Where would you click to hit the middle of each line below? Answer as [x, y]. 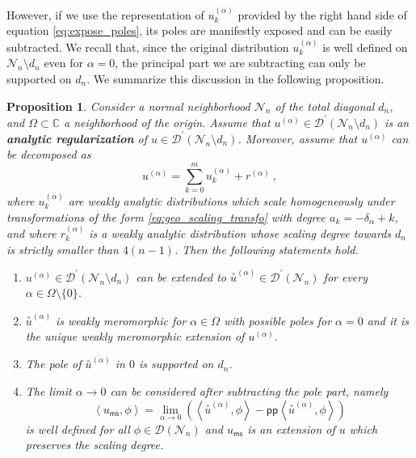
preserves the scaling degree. [95, 445]
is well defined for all [78, 428]
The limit [48, 391]
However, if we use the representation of [105, 14]
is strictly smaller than [63, 249]
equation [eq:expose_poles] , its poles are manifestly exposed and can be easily [200, 30]
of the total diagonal [325, 106]
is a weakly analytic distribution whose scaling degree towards [240, 233]
